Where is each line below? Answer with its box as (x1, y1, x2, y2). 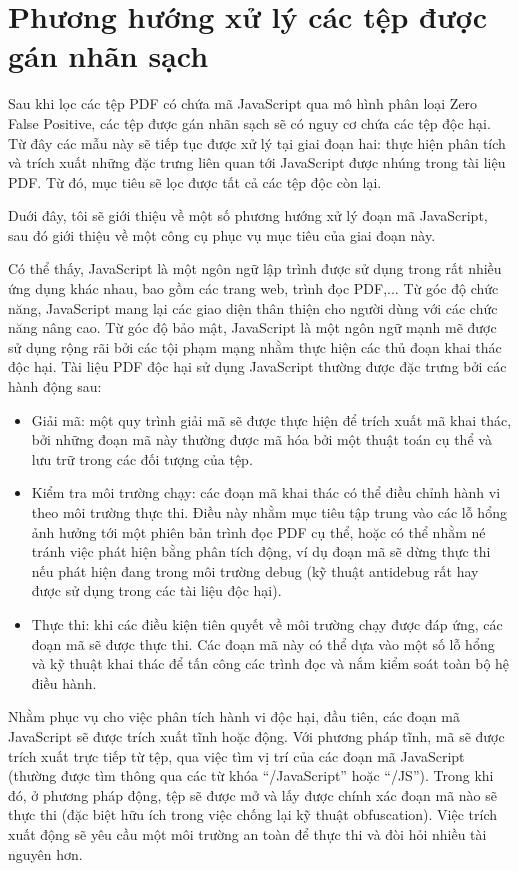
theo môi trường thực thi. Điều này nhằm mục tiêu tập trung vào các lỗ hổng (31, 502, 507, 522)
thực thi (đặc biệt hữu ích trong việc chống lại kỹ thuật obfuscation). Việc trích (8, 804, 498, 825)
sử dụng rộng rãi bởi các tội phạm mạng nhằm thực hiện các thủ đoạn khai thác (8, 336, 502, 357)
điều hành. (31, 672, 97, 693)
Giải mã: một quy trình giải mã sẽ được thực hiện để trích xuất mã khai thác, (31, 409, 512, 430)
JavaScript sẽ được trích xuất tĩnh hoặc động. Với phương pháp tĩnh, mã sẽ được (8, 725, 505, 746)
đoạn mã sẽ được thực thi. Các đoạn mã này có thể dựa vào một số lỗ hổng (31, 633, 495, 654)
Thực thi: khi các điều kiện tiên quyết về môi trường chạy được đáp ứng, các (31, 613, 503, 634)
